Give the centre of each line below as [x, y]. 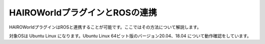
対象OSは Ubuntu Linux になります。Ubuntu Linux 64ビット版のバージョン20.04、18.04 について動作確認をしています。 [130, 36]
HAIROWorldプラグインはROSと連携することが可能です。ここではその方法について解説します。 [105, 27]
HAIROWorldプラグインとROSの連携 [83, 13]
